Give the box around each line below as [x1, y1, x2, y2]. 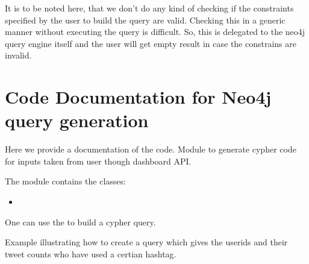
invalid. [5, 49, 32, 61]
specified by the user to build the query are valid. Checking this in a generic [5, 13, 286, 26]
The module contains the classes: [5, 175, 126, 187]
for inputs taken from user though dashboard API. [5, 154, 192, 167]
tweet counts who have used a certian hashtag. [5, 247, 176, 260]
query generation [5, 108, 149, 133]
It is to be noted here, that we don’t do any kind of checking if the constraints [5, 2, 294, 14]
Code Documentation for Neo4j [5, 84, 272, 109]
